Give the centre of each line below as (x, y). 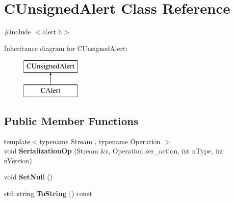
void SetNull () (28, 177)
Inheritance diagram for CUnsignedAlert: (66, 48)
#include (18, 32)
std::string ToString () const (48, 193)
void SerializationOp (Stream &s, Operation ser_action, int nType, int (114, 151)
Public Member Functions (71, 120)
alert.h (52, 32)
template (17, 141)
